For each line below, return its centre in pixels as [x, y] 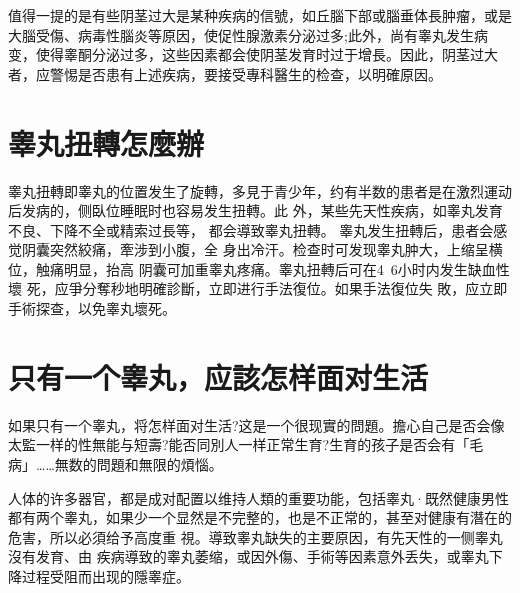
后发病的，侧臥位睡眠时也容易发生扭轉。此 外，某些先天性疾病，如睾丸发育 [255, 210]
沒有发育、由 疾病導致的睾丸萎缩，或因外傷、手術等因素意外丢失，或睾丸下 [255, 556]
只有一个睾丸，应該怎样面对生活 [218, 376]
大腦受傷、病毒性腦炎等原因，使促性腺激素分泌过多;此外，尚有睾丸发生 [241, 34]
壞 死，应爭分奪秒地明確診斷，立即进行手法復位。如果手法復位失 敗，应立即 [258, 288]
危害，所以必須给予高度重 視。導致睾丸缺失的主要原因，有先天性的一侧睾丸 [255, 536]
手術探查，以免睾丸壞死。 [92, 308]
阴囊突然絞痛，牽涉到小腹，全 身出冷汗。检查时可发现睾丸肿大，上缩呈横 [262, 249]
